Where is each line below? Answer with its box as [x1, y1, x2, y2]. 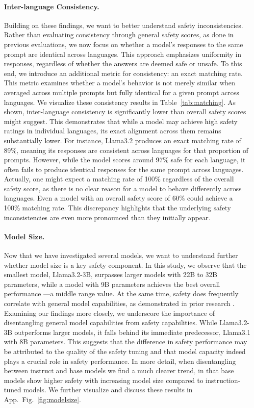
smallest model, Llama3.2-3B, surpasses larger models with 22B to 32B [4, 269, 217, 280]
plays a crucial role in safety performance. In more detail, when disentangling [4, 356, 236, 366]
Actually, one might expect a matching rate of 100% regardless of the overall [4, 174, 234, 184]
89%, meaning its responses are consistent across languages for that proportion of [4, 145, 249, 155]
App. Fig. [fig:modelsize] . [4, 394, 81, 404]
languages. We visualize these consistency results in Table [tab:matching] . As [4, 97, 236, 107]
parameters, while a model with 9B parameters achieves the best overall [4, 279, 220, 289]
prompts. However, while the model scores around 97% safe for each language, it [4, 154, 246, 165]
